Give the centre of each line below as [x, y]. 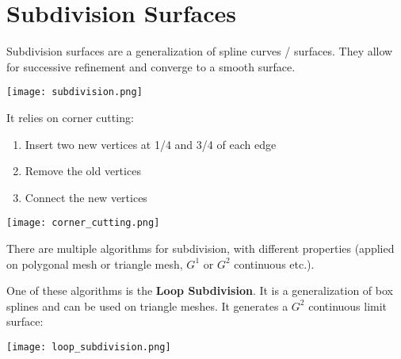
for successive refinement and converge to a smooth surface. [151, 66]
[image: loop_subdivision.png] [89, 347]
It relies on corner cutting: [70, 117]
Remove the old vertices [83, 171]
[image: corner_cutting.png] [83, 223]
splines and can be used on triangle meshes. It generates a [147, 306]
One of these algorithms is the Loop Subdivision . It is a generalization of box [200, 290]
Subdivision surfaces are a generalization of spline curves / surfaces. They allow [200, 51]
